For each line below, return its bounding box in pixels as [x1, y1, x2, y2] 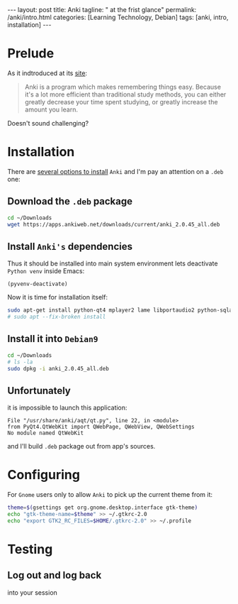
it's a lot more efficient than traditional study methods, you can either [24, 90, 227, 99]
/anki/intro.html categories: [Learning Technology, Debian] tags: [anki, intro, [7, 13, 229, 21]
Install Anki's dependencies [7, 240, 133, 253]
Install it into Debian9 [7, 333, 98, 345]
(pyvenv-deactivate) [7, 280, 69, 288]
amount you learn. [24, 105, 78, 114]
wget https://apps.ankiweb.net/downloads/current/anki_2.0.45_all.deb [7, 221, 220, 228]
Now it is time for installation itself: [7, 293, 108, 302]
